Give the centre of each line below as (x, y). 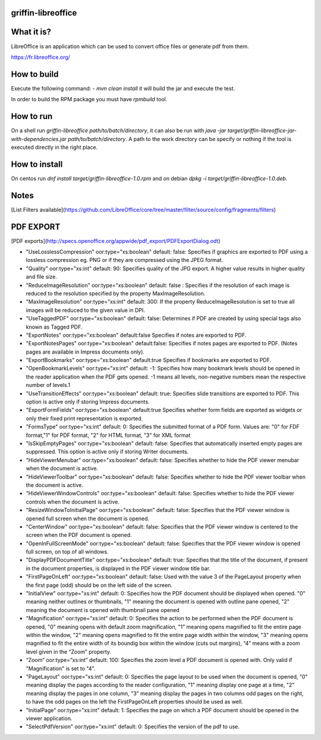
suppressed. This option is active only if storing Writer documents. (107, 452)
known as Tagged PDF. (54, 327)
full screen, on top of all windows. (67, 552)
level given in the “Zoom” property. (69, 651)
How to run (32, 116)
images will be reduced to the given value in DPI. (86, 310)
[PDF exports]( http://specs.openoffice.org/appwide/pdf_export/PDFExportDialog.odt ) (116, 241)
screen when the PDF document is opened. (79, 535)
